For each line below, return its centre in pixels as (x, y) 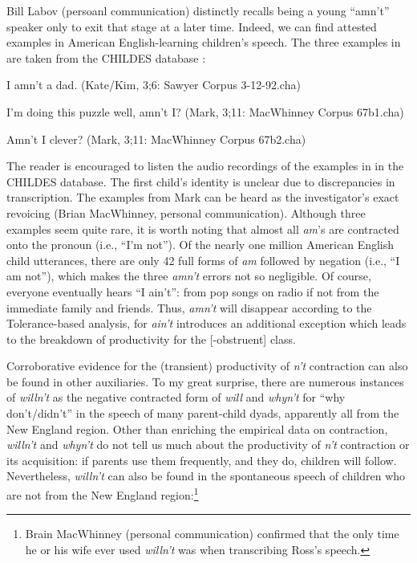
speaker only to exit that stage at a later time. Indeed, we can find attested (192, 26)
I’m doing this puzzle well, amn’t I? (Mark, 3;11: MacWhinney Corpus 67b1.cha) (205, 111)
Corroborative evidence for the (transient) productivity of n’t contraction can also (207, 366)
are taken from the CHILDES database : (106, 57)
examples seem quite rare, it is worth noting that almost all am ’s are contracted (203, 228)
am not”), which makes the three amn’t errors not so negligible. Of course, (189, 276)
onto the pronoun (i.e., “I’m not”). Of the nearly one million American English (200, 245)
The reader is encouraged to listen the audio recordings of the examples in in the (205, 166)
